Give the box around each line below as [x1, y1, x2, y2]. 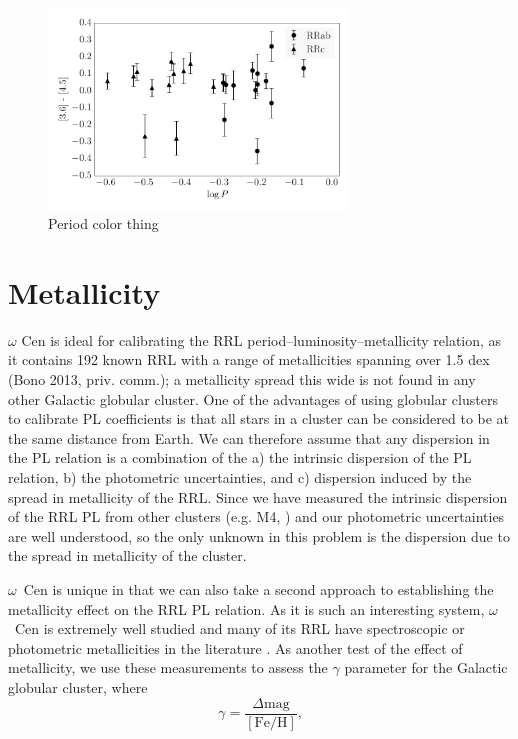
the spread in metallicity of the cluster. [8, 545, 247, 566]
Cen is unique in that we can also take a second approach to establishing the [23, 579, 494, 599]
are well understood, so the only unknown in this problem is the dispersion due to [8, 525, 510, 546]
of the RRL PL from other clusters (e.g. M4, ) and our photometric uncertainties [8, 506, 505, 527]
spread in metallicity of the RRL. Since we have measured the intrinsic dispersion [8, 486, 508, 507]
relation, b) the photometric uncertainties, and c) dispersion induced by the [8, 467, 472, 488]
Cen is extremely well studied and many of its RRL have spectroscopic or [14, 618, 465, 639]
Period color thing [48, 213, 159, 234]
